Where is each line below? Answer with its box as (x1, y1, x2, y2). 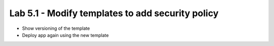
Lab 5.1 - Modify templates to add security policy (9, 8, 219, 19)
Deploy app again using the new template (22, 32, 109, 38)
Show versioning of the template (22, 25, 90, 31)
